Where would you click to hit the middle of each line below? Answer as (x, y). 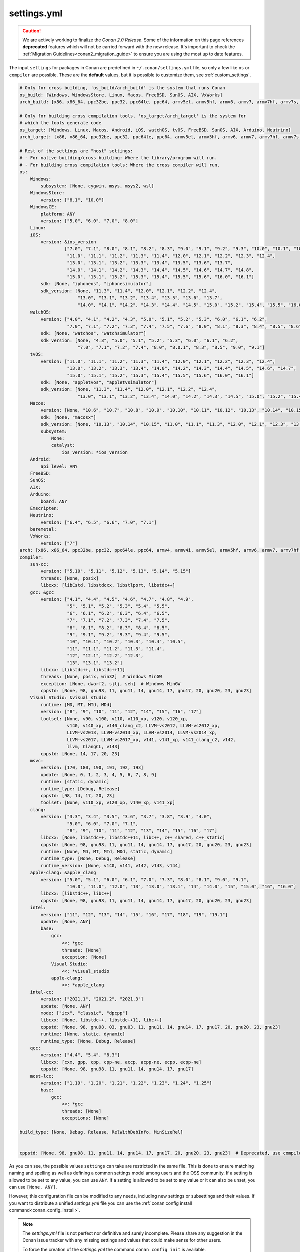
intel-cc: (42, 992)
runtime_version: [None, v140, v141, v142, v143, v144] (111, 866)
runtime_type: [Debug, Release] (80, 789)
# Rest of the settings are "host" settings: (76, 151)
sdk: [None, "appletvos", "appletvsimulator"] (99, 382)
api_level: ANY (59, 466)
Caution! (32, 31)
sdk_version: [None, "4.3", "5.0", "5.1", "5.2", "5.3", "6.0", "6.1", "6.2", (140, 340)
